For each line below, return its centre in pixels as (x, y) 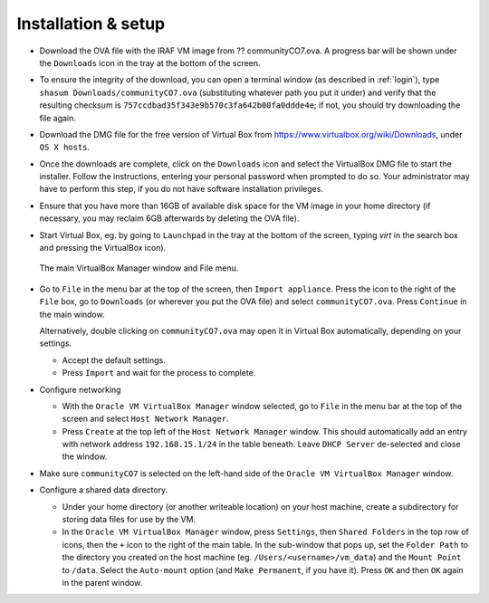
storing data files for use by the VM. (129, 520)
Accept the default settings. (114, 360)
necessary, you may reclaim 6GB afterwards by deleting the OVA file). (169, 218)
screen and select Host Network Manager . (145, 419)
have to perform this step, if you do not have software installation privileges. (181, 189)
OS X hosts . (65, 147)
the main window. (72, 314)
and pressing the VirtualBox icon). (103, 248)
